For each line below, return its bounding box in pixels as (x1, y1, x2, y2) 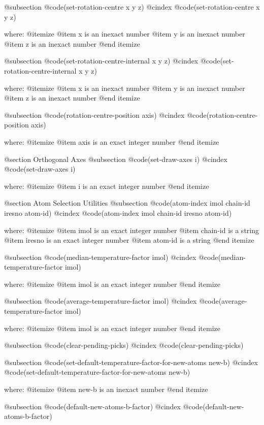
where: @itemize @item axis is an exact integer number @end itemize (4, 136, 219, 147)
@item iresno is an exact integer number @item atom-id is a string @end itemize (4, 235, 254, 245)
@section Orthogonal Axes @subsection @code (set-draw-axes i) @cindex (4, 153, 227, 164)
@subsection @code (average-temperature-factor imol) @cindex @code (4, 296, 219, 306)
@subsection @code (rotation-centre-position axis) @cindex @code (4, 109, 207, 120)
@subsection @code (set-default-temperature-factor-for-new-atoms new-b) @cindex (4, 356, 258, 367)
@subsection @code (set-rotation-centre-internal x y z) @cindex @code (4, 55, 220, 66)
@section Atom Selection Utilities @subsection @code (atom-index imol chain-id (4, 198, 250, 208)
